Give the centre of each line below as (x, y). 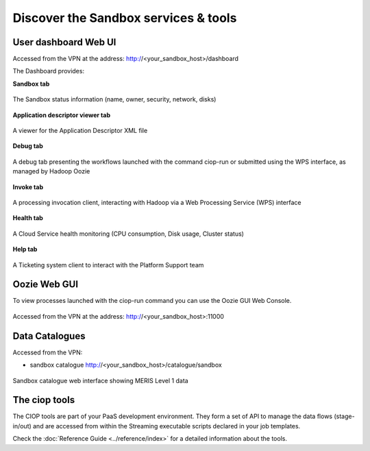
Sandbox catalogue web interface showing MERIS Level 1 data (100, 380)
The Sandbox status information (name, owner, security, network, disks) (114, 99)
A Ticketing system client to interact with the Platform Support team (108, 265)
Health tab (28, 218)
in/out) (22, 426)
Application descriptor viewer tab (62, 115)
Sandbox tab (31, 84)
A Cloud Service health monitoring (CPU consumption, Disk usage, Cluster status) (128, 234)
